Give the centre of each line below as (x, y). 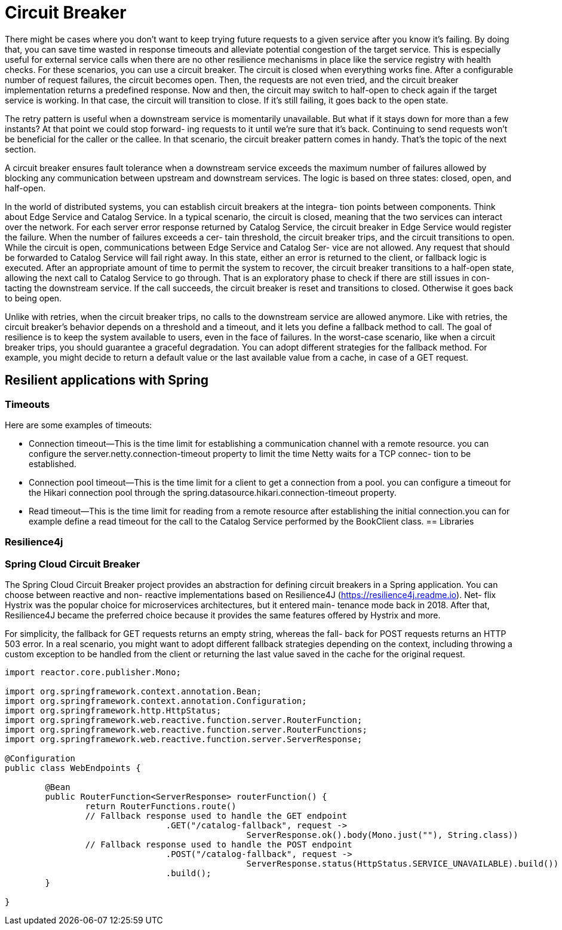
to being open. (33, 298)
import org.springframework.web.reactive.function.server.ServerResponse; (184, 740)
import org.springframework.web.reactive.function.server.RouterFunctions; (186, 730)
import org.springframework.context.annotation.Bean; (133, 692)
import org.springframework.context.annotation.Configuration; (156, 701)
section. (21, 149)
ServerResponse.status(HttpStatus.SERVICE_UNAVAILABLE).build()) (403, 864)
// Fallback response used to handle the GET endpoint (216, 816)
